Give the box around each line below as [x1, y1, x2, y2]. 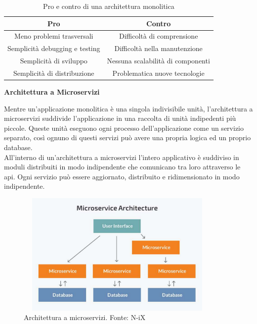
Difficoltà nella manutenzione [114, 43, 203, 54]
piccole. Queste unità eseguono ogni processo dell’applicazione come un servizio [4, 122, 244, 133]
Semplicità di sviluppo [20, 55, 87, 66]
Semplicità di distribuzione [13, 67, 94, 78]
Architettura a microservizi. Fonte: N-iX [24, 312, 146, 323]
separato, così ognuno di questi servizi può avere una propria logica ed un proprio [4, 132, 251, 143]
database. [4, 142, 33, 153]
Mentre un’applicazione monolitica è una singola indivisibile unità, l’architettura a [4, 103, 253, 113]
